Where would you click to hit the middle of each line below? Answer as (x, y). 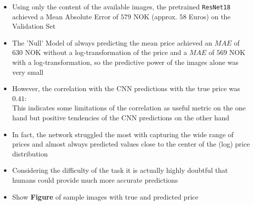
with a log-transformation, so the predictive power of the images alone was (125, 62)
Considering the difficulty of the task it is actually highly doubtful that (120, 170)
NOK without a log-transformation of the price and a (106, 52)
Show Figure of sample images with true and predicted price (105, 196)
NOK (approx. (155, 16)
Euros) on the (210, 16)
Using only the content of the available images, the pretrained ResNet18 (121, 6)
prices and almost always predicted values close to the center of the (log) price (131, 144)
